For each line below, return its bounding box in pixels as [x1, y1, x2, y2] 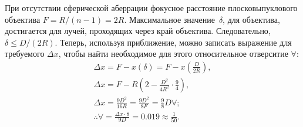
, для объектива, [223, 13, 280, 25]
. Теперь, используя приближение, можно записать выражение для [55, 36, 292, 48]
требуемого [5, 47, 45, 60]
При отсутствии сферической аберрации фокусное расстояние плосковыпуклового [5, 2, 298, 13]
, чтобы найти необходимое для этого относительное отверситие [58, 47, 288, 60]
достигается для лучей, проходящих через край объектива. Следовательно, [5, 25, 271, 37]
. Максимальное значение [124, 13, 215, 25]
